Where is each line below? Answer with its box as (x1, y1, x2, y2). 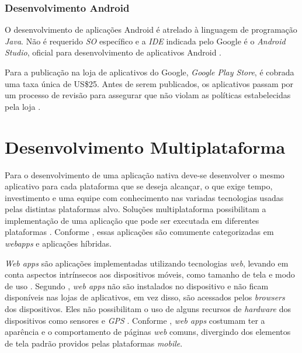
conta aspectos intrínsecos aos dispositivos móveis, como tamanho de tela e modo (5, 268, 295, 281)
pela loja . (5, 100, 41, 112)
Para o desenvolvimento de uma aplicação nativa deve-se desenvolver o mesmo (5, 168, 284, 181)
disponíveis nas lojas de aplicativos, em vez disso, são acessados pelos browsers (5, 291, 285, 303)
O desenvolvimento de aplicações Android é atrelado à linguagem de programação (5, 23, 297, 36)
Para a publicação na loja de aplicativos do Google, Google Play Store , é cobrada (5, 66, 294, 78)
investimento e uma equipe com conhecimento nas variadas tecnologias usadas (5, 191, 284, 203)
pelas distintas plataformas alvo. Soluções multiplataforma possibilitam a (5, 203, 266, 215)
